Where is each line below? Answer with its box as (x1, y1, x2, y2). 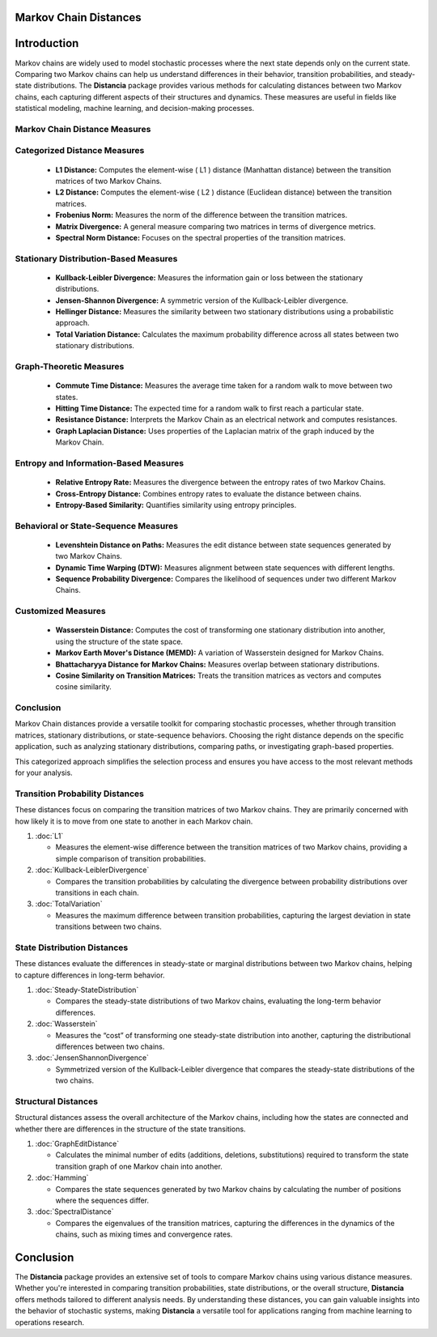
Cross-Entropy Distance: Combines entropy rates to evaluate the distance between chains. (55, 488, 362, 498)
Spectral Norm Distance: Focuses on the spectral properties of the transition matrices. (55, 232, 346, 242)
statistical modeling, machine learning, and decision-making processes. (15, 104, 255, 113)
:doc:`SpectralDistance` (35, 1207, 114, 1216)
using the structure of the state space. (55, 637, 184, 646)
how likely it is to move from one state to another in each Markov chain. (15, 816, 253, 826)
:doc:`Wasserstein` (35, 1019, 98, 1028)
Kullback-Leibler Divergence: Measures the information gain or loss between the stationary (55, 272, 363, 283)
